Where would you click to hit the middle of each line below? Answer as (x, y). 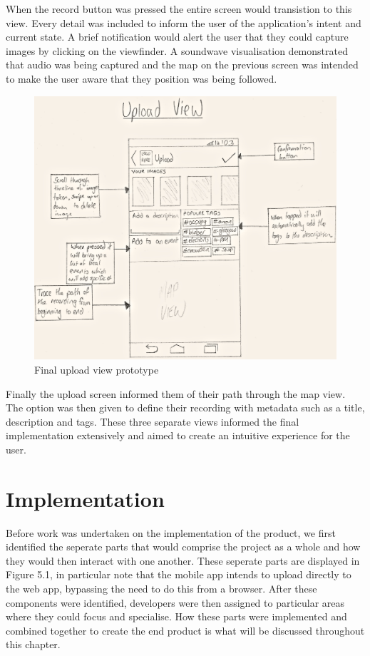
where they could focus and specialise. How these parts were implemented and (176, 616)
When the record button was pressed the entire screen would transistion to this (179, 9)
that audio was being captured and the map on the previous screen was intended (182, 65)
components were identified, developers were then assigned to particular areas (175, 602)
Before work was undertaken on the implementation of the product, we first (171, 532)
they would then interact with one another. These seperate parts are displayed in (183, 560)
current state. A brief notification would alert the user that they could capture (177, 37)
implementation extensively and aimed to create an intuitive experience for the (178, 435)
